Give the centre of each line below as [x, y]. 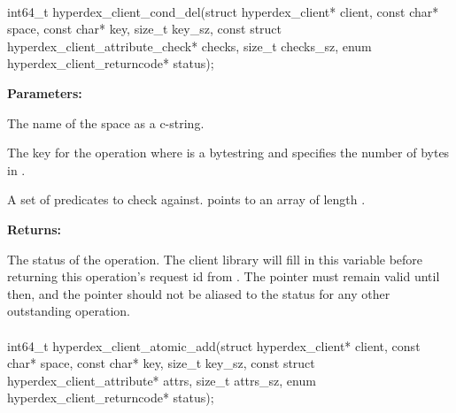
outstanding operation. [69, 311]
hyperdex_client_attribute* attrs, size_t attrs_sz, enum [162, 380]
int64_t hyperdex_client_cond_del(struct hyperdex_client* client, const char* [223, 11]
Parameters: [45, 92]
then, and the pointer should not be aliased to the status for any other [199, 293]
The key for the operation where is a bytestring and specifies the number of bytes [228, 153]
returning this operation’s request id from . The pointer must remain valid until [224, 276]
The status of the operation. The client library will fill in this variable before [215, 259]
